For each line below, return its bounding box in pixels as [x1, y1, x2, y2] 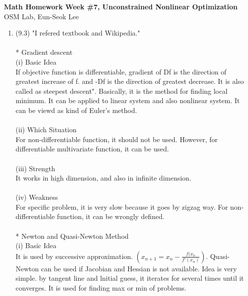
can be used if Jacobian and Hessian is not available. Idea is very [41, 263, 237, 273]
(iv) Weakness [15, 192, 58, 202]
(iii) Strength [15, 163, 55, 173]
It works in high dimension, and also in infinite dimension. [15, 173, 191, 183]
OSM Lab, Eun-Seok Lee [4, 11, 79, 21]
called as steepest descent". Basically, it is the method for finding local [15, 85, 228, 96]
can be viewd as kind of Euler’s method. [15, 105, 137, 115]
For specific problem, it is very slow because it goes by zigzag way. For [15, 201, 228, 212]
